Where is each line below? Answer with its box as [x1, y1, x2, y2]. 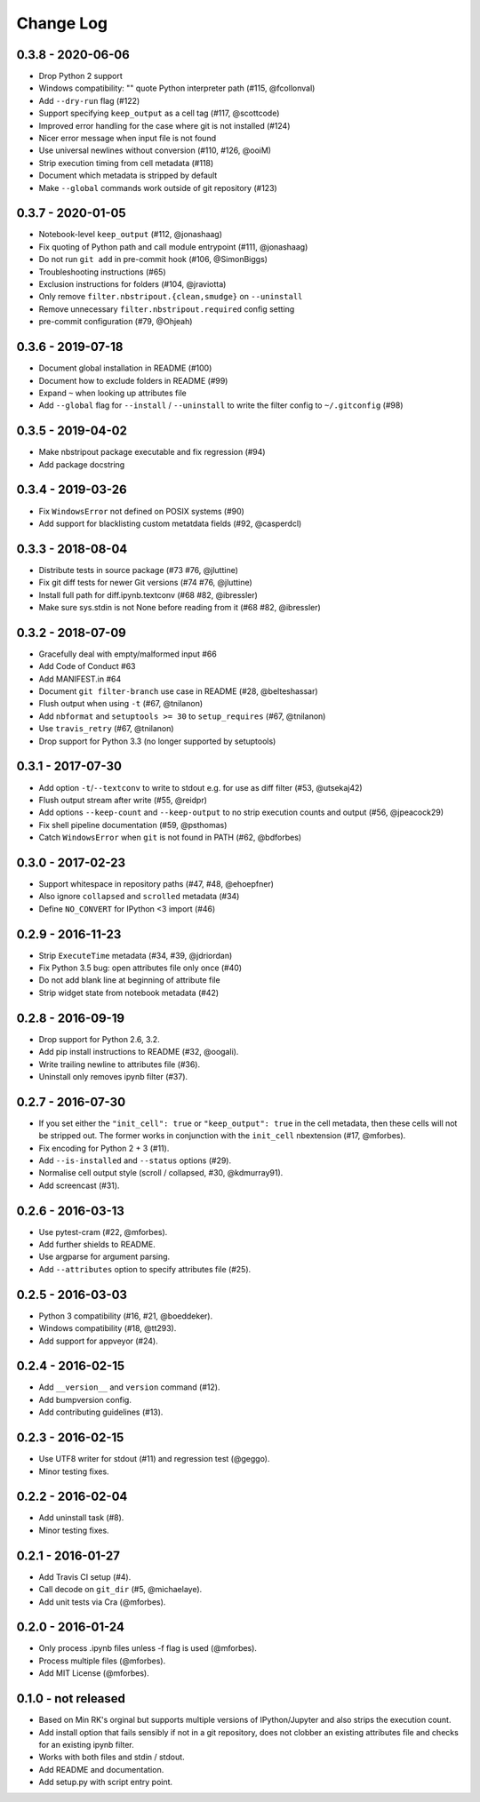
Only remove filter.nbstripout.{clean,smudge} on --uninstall [38, 291, 303, 302]
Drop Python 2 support [38, 71, 124, 82]
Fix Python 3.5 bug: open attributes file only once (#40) [38, 962, 243, 973]
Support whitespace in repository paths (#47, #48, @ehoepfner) [38, 878, 275, 889]
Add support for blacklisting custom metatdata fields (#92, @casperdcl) [38, 518, 302, 529]
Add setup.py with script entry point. [38, 1777, 173, 1788]
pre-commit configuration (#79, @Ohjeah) [38, 316, 193, 327]
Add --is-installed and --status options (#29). [38, 1155, 231, 1166]
